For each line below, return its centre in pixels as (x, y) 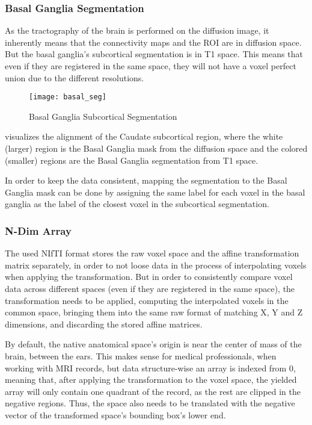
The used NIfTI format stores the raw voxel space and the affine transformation (152, 253)
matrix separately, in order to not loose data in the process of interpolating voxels (156, 265)
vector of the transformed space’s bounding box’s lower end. (115, 414)
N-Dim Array (38, 230)
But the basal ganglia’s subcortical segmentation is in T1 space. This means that (154, 54)
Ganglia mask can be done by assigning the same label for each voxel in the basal (155, 192)
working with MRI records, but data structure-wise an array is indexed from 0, (150, 368)
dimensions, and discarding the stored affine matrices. (104, 324)
